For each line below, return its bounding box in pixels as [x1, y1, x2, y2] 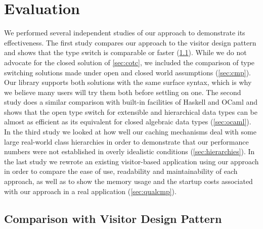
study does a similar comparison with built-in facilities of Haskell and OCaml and [4, 97, 258, 107]
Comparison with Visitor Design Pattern [4, 210, 222, 226]
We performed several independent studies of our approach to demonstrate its [4, 27, 245, 38]
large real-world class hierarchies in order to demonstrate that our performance [4, 136, 249, 147]
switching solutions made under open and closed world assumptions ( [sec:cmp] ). [4, 67, 251, 77]
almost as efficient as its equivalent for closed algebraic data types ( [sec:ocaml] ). [4, 116, 251, 127]
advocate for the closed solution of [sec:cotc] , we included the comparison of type [4, 57, 255, 67]
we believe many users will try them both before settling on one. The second [4, 86, 241, 97]
